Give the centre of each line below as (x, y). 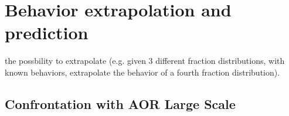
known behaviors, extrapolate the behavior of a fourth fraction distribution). (142, 72)
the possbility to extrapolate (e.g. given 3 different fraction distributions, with (145, 61)
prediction (47, 33)
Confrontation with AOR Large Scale (120, 103)
